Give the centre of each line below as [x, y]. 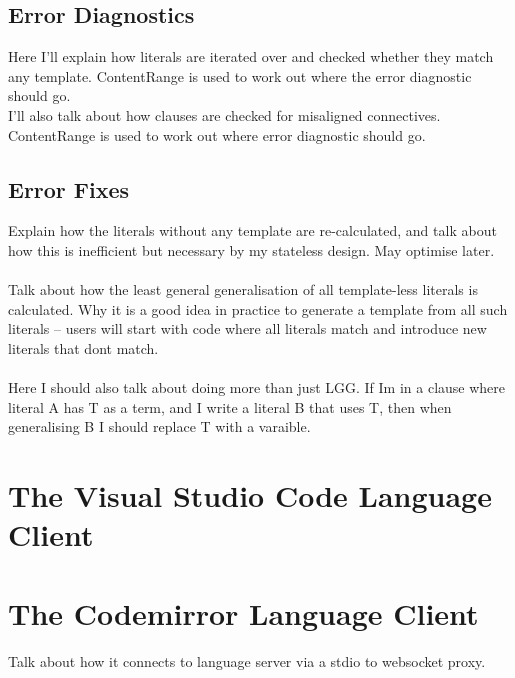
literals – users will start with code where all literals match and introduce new [247, 328]
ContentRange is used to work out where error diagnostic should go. [217, 134]
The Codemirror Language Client [243, 612]
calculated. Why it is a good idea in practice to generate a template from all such [258, 308]
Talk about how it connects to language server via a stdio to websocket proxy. [247, 660]
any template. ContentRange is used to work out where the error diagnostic [240, 75]
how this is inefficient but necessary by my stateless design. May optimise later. [251, 249]
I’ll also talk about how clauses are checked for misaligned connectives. [224, 114]
